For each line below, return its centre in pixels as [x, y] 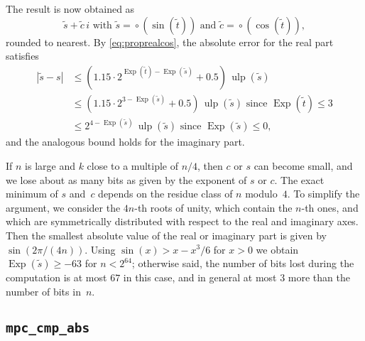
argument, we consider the [63, 207]
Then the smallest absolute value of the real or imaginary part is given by [166, 235]
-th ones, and [330, 207]
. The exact [299, 179]
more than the [319, 277]
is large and [50, 165]
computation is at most [56, 277]
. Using [100, 249]
